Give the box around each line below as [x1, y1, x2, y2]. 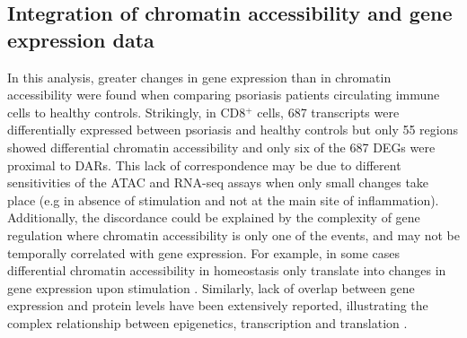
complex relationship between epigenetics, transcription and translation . [7, 313, 408, 332]
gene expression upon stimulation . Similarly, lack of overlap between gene [7, 278, 415, 297]
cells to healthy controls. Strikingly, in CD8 [7, 102, 246, 121]
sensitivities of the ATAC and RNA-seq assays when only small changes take [7, 173, 429, 192]
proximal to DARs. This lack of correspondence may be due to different [7, 155, 401, 174]
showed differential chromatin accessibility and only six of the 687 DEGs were [7, 137, 436, 156]
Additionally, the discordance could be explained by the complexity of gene [7, 208, 420, 227]
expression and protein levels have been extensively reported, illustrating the [7, 296, 428, 315]
